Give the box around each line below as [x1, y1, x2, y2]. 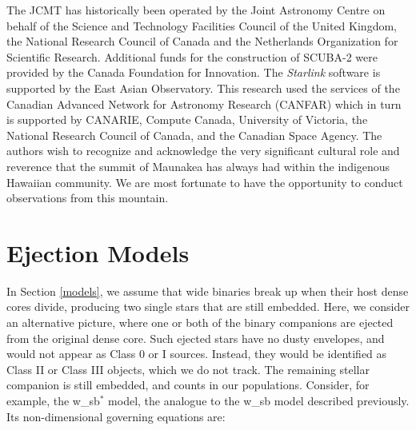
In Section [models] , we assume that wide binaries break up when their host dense [6, 282, 409, 299]
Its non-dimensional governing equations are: [6, 408, 226, 424]
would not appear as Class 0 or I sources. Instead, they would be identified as [6, 345, 387, 362]
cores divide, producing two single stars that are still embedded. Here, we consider [6, 298, 410, 315]
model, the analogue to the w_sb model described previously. [108, 392, 410, 408]
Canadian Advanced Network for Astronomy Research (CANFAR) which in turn [6, 95, 402, 112]
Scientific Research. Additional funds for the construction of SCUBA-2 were [6, 48, 378, 65]
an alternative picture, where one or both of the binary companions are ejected [6, 314, 394, 331]
